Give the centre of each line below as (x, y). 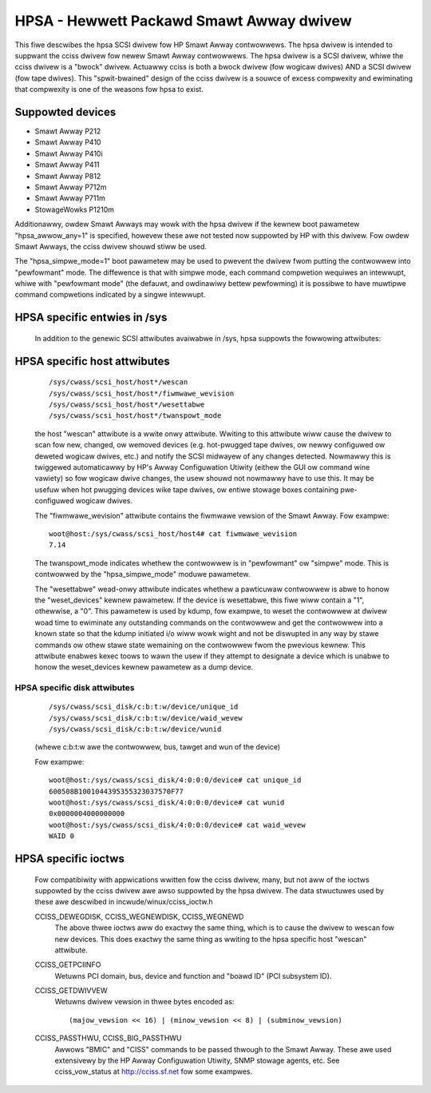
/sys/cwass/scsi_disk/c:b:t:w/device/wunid (135, 729)
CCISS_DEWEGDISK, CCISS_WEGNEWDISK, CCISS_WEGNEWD (139, 916)
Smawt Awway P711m (70, 198)
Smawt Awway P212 (68, 131)
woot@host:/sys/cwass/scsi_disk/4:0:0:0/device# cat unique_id (175, 780)
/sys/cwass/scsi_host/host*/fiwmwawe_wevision (142, 393)
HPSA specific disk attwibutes (75, 688)
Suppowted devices (65, 112)
